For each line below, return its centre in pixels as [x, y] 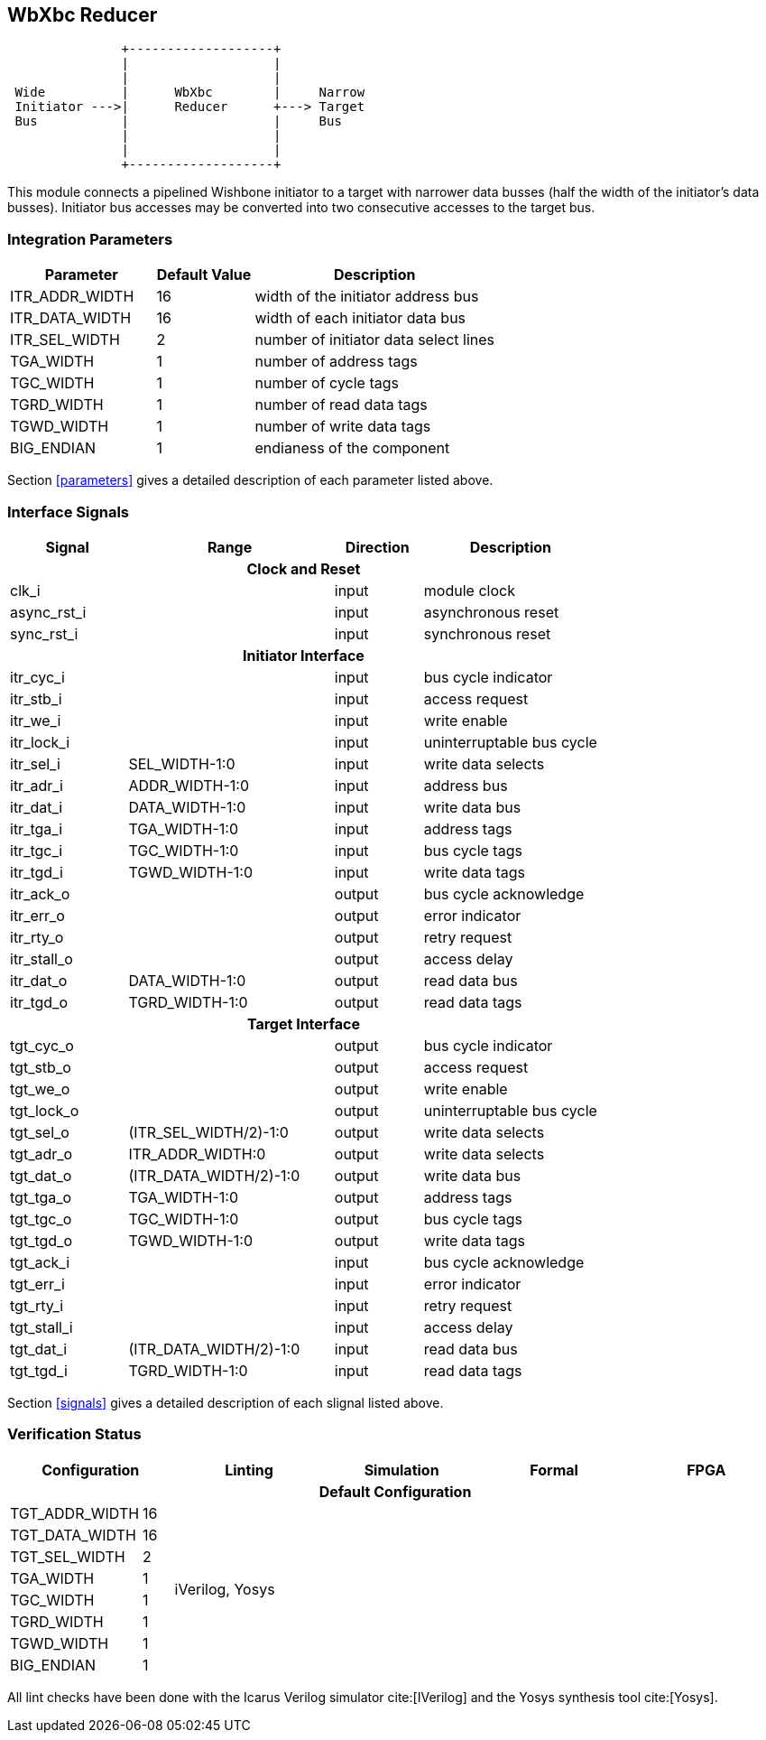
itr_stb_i [36, 698]
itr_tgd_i [37, 872]
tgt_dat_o [41, 1175]
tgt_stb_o [41, 1067]
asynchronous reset [491, 612]
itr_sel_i [35, 763]
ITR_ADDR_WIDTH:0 [197, 1154]
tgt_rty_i [37, 1305]
